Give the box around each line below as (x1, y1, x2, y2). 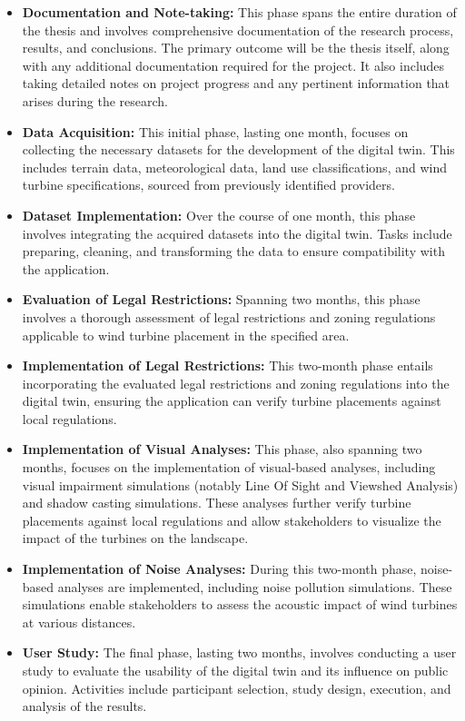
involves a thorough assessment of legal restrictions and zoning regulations (22, 307, 436, 326)
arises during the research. (22, 91, 169, 110)
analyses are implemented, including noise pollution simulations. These (57, 577, 452, 596)
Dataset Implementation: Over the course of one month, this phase (22, 205, 416, 224)
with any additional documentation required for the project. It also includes (22, 55, 445, 74)
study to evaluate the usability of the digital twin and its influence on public (22, 661, 449, 679)
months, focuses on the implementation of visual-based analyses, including (22, 458, 436, 477)
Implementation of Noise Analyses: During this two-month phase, (22, 559, 417, 578)
